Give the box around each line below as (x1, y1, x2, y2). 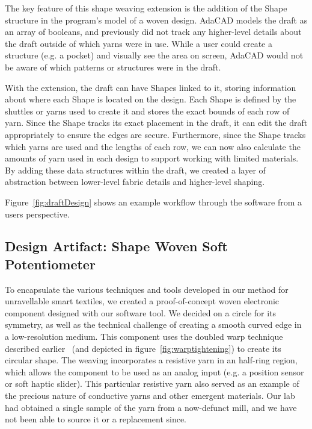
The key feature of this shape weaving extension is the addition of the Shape (5, 2, 287, 14)
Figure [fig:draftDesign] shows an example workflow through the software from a (5, 195, 302, 208)
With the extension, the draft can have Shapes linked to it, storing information (5, 81, 296, 93)
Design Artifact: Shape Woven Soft (5, 237, 228, 255)
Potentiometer (5, 254, 96, 273)
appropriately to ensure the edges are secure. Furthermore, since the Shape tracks (5, 128, 306, 140)
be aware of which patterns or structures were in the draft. (5, 60, 221, 73)
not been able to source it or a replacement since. (5, 413, 187, 425)
